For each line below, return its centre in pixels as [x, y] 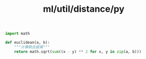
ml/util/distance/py [84, 9]
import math [17, 34]
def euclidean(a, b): [28, 43]
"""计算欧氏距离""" [32, 47]
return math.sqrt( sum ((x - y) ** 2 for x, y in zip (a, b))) [78, 52]
